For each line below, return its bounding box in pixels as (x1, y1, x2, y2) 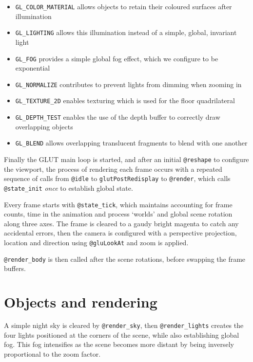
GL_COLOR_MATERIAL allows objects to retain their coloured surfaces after (15, 1, 232, 11)
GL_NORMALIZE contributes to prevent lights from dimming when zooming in (15, 79, 242, 89)
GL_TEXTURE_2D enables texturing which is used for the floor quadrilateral (15, 95, 235, 106)
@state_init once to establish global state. (4, 182, 133, 193)
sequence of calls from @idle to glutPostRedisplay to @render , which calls (4, 173, 231, 183)
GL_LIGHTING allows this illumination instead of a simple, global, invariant (15, 27, 237, 37)
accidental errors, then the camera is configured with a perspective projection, (4, 228, 237, 238)
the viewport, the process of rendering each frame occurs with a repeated (4, 163, 222, 174)
